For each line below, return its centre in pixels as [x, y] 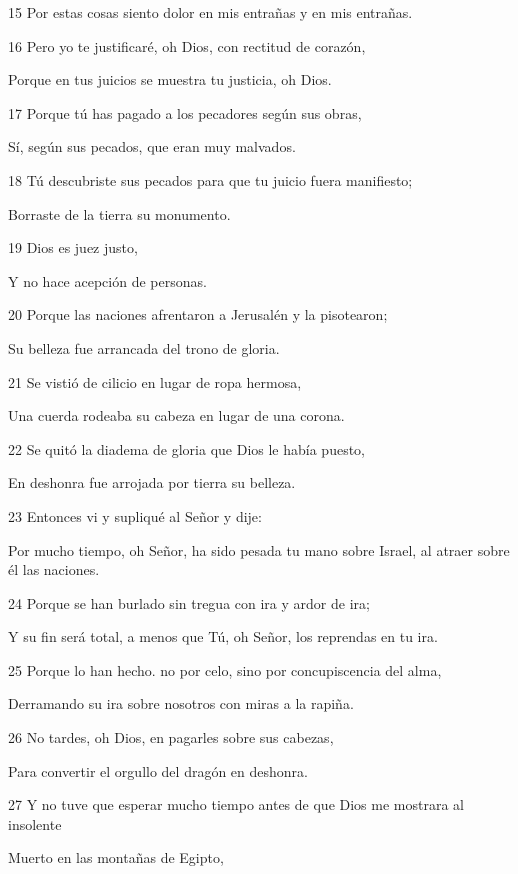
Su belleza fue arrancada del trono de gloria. [144, 347]
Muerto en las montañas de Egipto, [116, 857]
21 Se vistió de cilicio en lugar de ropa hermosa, [155, 381]
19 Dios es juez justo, [73, 247]
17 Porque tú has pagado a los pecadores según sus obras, [185, 112]
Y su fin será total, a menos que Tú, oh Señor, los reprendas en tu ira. [223, 636]
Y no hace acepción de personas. [107, 280]
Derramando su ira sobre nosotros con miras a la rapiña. [181, 703]
